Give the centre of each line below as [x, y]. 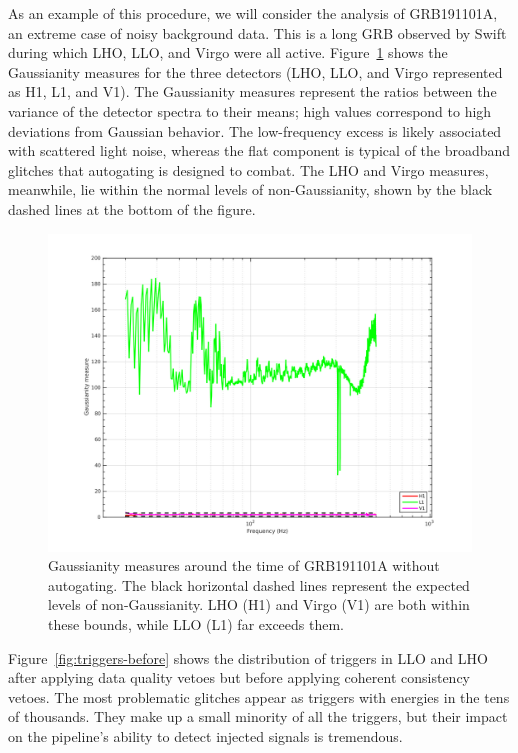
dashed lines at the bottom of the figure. [132, 208]
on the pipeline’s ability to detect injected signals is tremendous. [205, 735]
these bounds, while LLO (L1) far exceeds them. [196, 623]
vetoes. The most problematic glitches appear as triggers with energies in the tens [259, 696]
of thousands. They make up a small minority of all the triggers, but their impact [258, 716]
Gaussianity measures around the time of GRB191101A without [244, 565]
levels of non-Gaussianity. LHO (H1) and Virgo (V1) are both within [259, 604]
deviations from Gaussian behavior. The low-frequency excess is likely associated [255, 130]
